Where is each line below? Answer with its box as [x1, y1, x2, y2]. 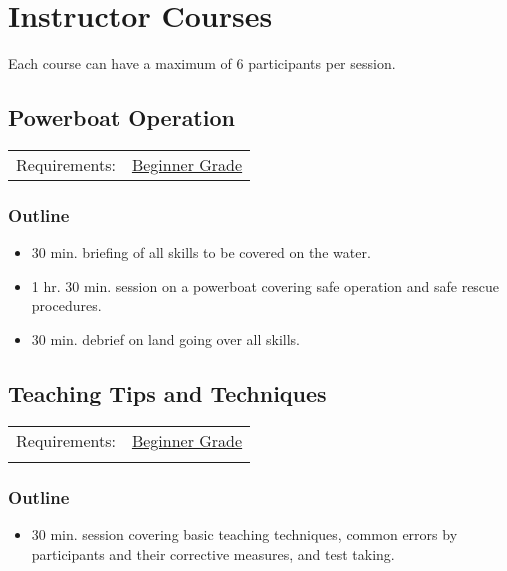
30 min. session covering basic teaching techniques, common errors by [31, 523, 458, 544]
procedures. [31, 295, 102, 316]
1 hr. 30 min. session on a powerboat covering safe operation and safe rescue [31, 275, 500, 296]
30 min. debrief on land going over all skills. [31, 328, 300, 349]
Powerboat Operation [8, 102, 235, 133]
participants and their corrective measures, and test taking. [31, 543, 395, 564]
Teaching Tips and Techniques [8, 377, 327, 408]
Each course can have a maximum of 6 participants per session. [8, 53, 396, 74]
